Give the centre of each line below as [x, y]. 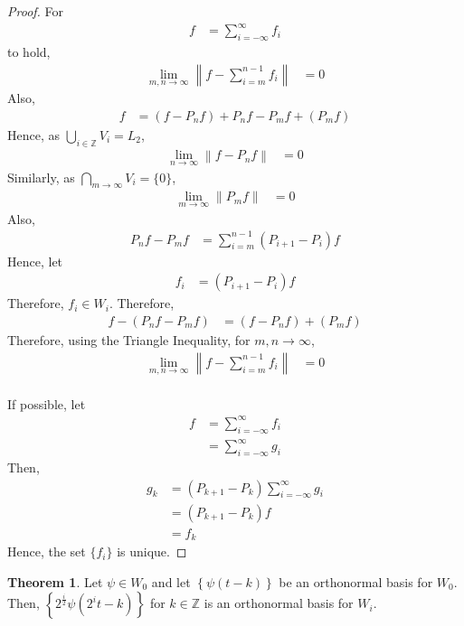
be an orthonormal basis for [356, 581]
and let [171, 581]
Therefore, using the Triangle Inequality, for [129, 339]
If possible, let [47, 403]
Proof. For [36, 11]
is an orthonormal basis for [279, 603]
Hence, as [34, 134]
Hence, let [35, 261]
